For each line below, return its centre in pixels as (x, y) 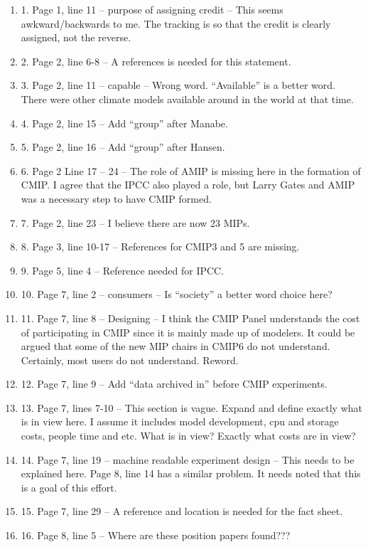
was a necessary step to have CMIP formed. (116, 198)
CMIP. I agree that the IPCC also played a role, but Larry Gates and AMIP (188, 185)
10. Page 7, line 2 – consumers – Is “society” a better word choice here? (177, 294)
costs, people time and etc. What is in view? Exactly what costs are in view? (188, 436)
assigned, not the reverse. (76, 37)
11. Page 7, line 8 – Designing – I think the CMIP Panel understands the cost (190, 318)
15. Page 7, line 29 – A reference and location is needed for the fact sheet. (182, 511)
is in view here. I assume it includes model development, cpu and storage (180, 421)
